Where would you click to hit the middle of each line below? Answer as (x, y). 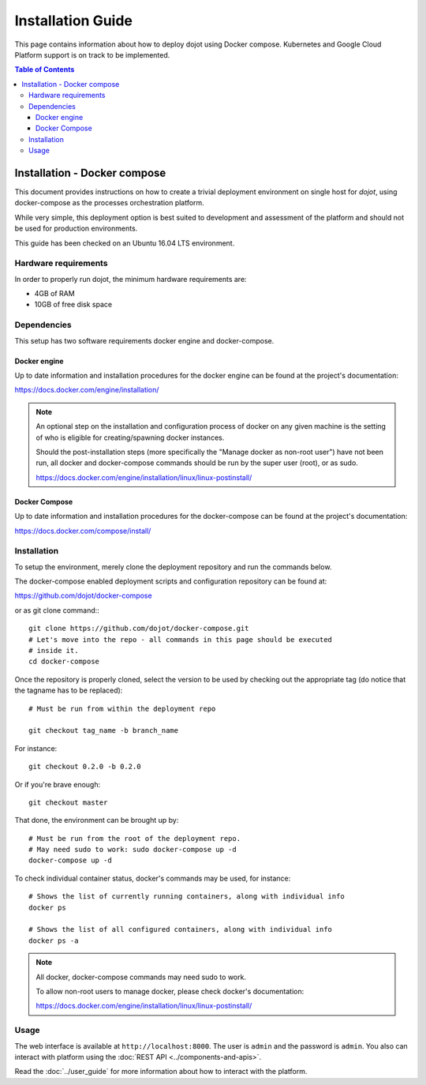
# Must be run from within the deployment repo (122, 708)
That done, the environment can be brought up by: (97, 820)
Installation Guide (74, 21)
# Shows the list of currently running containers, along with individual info (187, 897)
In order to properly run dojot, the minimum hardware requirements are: (131, 279)
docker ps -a (54, 940)
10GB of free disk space (73, 305)
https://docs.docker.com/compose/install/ (83, 531)
